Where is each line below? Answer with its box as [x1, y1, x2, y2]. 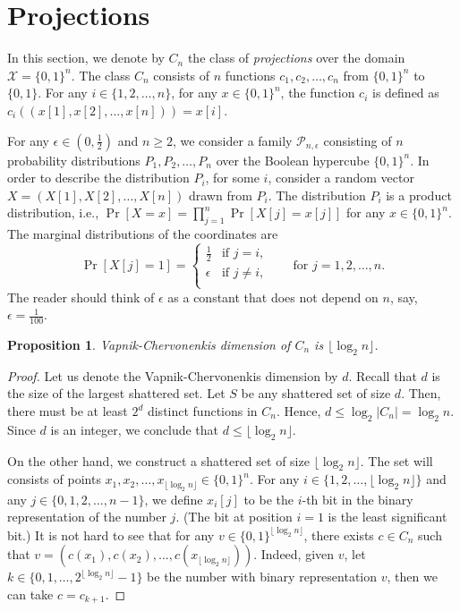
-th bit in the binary [302, 489, 413, 508]
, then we [387, 567, 438, 586]
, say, [389, 287, 418, 306]
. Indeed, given [253, 545, 335, 564]
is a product [386, 185, 452, 204]
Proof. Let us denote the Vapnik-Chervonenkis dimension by [7, 366, 338, 385]
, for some [205, 168, 260, 187]
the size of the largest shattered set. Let [7, 384, 226, 403]
